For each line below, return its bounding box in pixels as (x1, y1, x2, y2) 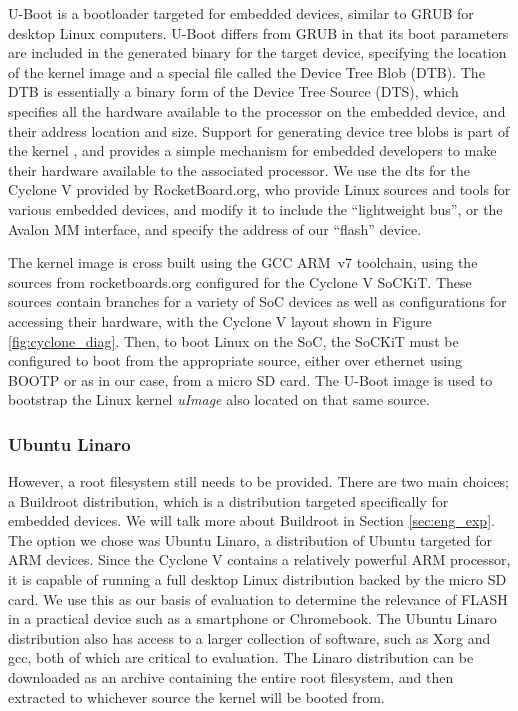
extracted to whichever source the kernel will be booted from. (8, 686, 385, 707)
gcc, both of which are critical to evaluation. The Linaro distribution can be (8, 647, 474, 668)
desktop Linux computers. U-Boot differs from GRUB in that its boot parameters (8, 22, 509, 43)
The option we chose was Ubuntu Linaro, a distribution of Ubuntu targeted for (8, 529, 493, 550)
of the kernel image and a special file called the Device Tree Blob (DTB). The (8, 61, 485, 82)
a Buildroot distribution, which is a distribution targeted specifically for (8, 490, 449, 511)
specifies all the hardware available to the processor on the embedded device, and (8, 100, 506, 121)
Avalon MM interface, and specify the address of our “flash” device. (8, 218, 422, 239)
